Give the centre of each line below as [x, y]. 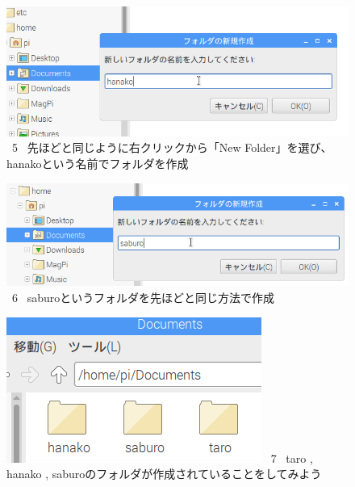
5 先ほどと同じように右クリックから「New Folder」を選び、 [172, 147]
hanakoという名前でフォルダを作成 [98, 163]
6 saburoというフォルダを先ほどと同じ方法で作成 [143, 298]
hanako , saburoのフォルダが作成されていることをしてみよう [164, 474]
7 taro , [292, 458]
